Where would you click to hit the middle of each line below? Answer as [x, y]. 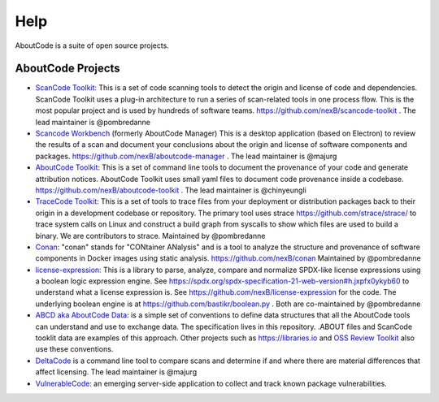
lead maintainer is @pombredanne [93, 122]
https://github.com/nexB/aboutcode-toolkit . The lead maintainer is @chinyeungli [171, 190]
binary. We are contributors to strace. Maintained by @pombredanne [150, 236]
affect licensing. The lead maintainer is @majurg [116, 372]
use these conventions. [74, 349]
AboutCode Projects [68, 69]
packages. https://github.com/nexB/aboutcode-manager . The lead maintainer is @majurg [186, 156]
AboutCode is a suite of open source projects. [92, 45]
